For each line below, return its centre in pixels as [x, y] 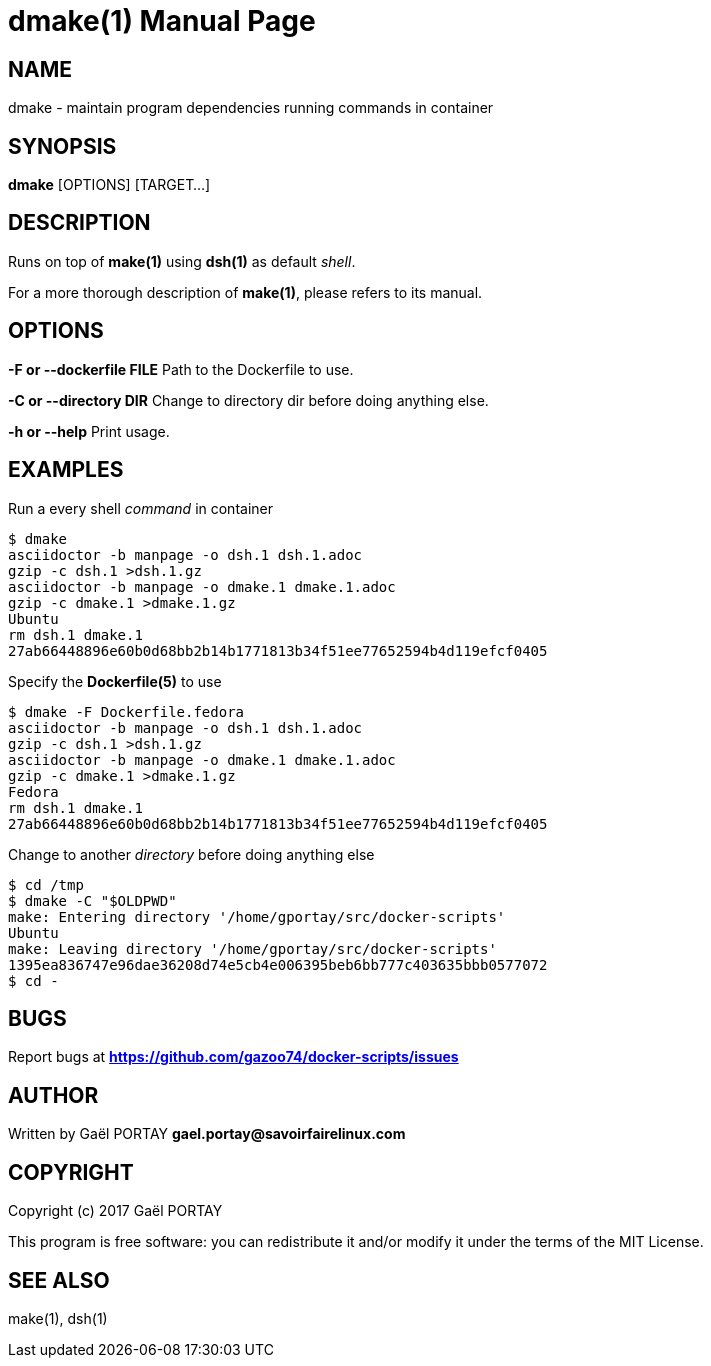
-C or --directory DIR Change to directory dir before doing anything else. [248, 400]
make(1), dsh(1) [58, 1318]
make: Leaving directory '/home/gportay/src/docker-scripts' [252, 948]
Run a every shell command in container [140, 508]
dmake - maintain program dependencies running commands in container [251, 108]
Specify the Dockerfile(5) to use [115, 681]
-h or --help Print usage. [89, 431]
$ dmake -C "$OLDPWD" [92, 900]
